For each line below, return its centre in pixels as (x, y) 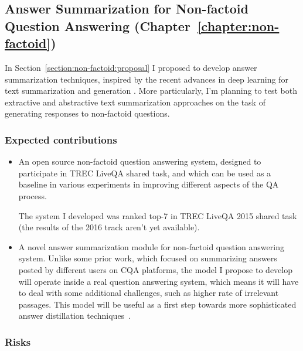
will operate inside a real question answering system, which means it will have (159, 281)
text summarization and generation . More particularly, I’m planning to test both (151, 91)
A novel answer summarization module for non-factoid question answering (151, 246)
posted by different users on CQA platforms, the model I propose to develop (155, 269)
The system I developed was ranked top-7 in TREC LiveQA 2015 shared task (158, 215)
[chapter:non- (238, 25)
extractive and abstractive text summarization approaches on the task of (135, 102)
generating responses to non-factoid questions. (87, 113)
